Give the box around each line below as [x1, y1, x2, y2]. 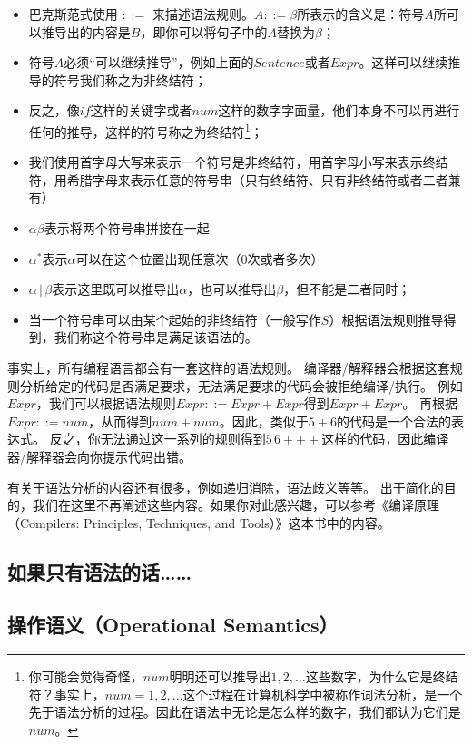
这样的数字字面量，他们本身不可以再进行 [218, 101, 460, 120]
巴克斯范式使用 [28, 5, 118, 23]
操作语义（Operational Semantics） [7, 611, 339, 639]
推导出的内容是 [41, 22, 131, 41]
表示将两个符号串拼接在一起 [44, 219, 210, 237]
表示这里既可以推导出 [52, 279, 180, 299]
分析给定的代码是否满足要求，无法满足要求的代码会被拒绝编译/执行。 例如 [19, 376, 463, 395]
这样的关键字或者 [90, 101, 192, 120]
